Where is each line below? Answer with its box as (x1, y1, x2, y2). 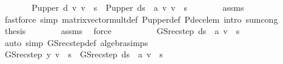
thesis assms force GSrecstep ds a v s (4, 25, 240, 37)
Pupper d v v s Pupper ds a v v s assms (32, 1, 244, 13)
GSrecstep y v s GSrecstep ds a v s (4, 48, 163, 60)
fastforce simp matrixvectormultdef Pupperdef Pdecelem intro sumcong (4, 13, 278, 25)
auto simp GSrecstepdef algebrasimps (4, 36, 148, 48)
